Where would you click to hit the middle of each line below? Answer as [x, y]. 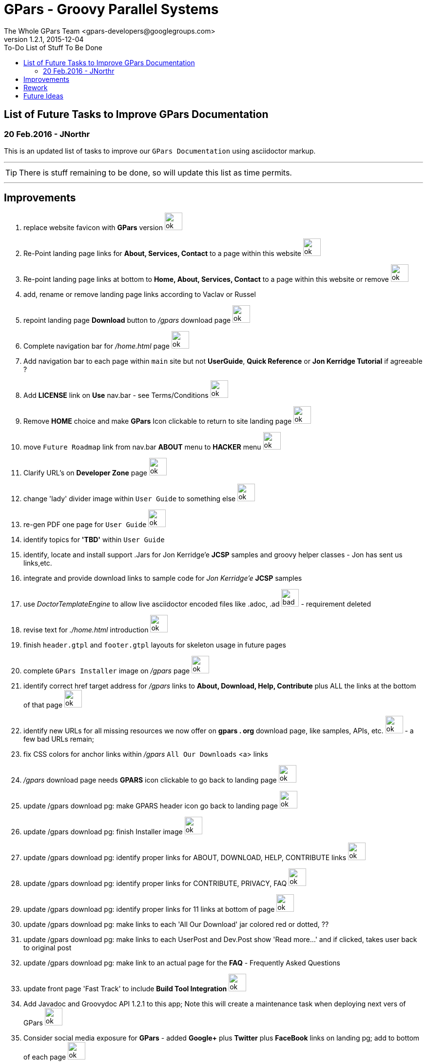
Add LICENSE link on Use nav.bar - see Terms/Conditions [116, 395]
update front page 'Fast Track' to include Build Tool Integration [125, 988]
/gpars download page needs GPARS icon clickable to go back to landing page [150, 780]
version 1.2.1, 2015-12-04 [44, 39]
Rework [36, 87]
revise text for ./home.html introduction [86, 629]
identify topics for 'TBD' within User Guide [94, 539]
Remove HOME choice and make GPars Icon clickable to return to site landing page [158, 421]
